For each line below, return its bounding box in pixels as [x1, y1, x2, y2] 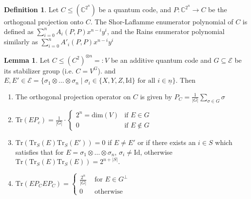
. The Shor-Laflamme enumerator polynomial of [90, 17, 233, 26]
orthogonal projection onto [4, 17, 84, 26]
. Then [175, 75, 195, 85]
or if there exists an [137, 137, 196, 147]
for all [137, 77, 155, 85]
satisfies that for [15, 146, 64, 157]
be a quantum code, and [98, 4, 172, 14]
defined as [4, 26, 34, 36]
